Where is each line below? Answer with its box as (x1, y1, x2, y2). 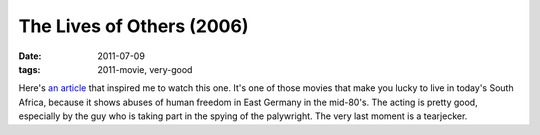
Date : (18, 50, 42, 62)
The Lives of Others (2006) (18, 15, 249, 37)
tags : (18, 63, 41, 75)
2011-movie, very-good (97, 63, 193, 75)
